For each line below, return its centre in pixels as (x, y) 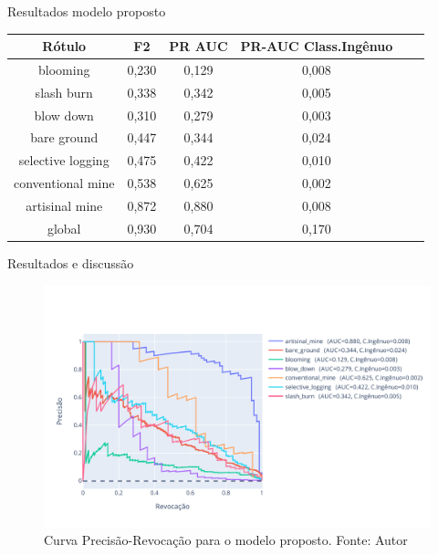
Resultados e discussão (71, 262)
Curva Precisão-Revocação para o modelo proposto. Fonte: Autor (226, 540)
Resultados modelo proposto (87, 11)
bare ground (64, 137)
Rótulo (64, 46)
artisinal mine (64, 205)
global (64, 228)
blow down (64, 115)
